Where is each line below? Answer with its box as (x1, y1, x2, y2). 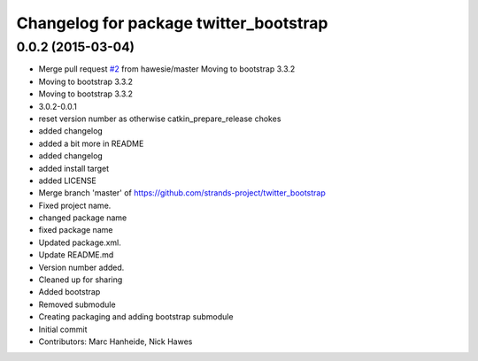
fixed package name (38, 225, 113, 235)
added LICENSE (38, 175, 96, 186)
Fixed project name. (38, 200, 112, 211)
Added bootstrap (38, 287, 101, 297)
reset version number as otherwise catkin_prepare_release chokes (38, 113, 281, 124)
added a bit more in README (38, 138, 144, 149)
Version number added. (38, 262, 125, 273)
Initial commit (38, 324, 88, 334)
